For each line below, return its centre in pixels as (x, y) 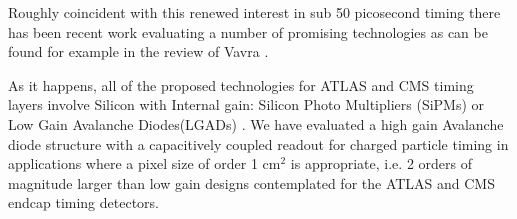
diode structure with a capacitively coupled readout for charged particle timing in (258, 143)
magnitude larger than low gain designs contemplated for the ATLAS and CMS (251, 182)
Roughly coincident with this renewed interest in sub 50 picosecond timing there (254, 12)
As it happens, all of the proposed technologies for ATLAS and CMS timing (241, 84)
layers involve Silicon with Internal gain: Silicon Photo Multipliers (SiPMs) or (246, 104)
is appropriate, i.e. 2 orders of (381, 163)
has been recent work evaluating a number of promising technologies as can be (248, 31)
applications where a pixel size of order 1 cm (144, 163)
